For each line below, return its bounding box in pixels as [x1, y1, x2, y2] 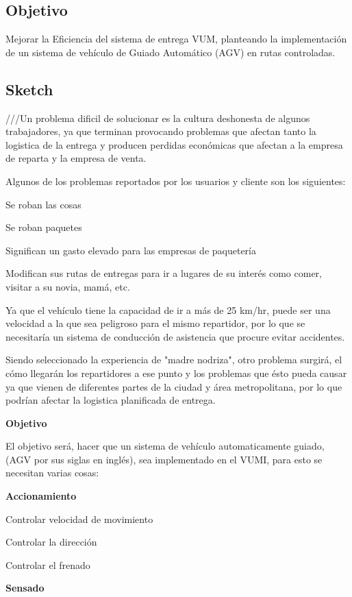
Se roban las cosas [5, 197, 81, 211]
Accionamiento [5, 489, 77, 503]
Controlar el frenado [5, 557, 90, 572]
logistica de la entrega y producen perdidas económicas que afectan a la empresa [5, 137, 343, 151]
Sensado [5, 581, 45, 595]
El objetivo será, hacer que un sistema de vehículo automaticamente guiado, [5, 439, 325, 453]
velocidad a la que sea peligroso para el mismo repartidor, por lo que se [5, 316, 305, 330]
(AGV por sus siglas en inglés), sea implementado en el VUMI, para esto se [5, 452, 323, 466]
